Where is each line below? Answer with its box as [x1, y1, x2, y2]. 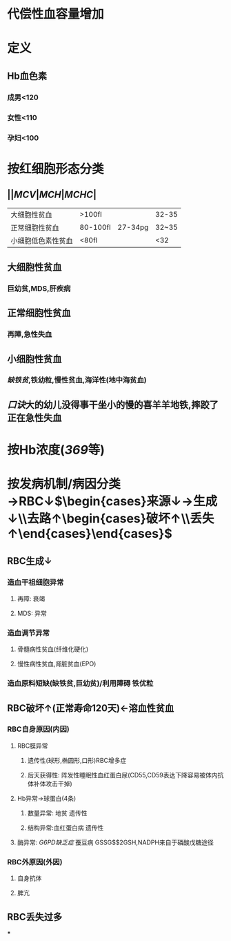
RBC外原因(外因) [7, 857, 63, 866]
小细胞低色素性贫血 [10, 235, 74, 245]
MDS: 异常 [17, 609, 47, 617]
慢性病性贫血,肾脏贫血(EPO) [17, 660, 97, 668]
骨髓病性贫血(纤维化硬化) [17, 645, 89, 653]
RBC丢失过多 [7, 911, 63, 922]
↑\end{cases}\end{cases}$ [7, 526, 172, 542]
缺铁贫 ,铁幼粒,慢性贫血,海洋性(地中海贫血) [7, 376, 147, 385]
